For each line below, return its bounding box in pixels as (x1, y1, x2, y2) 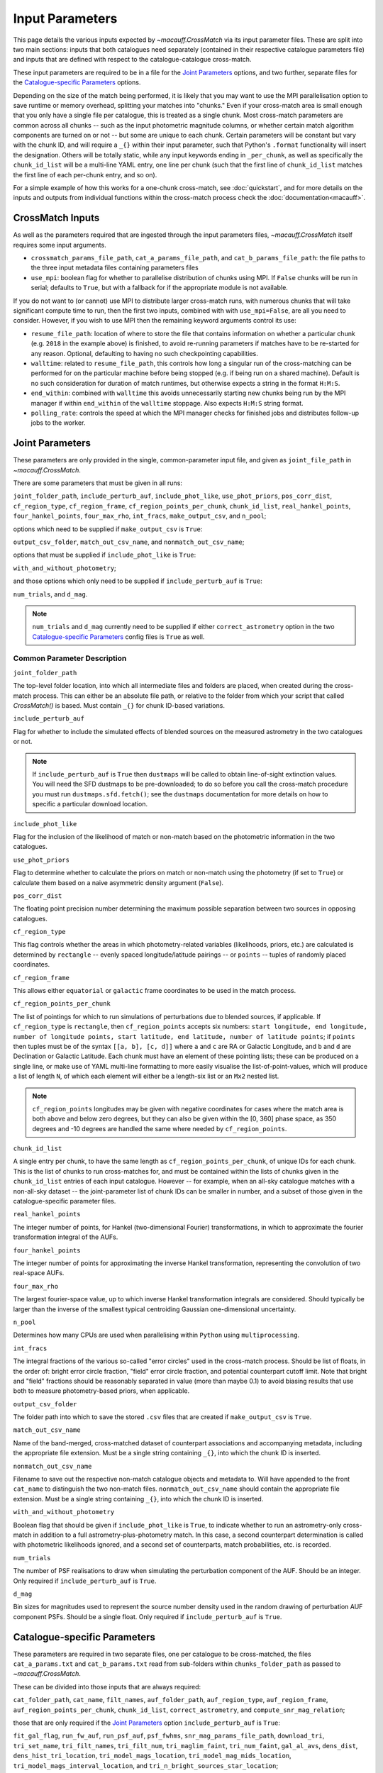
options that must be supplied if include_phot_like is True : (13, 550, 196, 560)
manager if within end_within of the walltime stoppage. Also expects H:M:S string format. (30, 399, 304, 407)
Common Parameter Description (13, 653, 127, 663)
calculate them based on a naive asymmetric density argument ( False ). (13, 878, 223, 887)
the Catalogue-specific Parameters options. (13, 78, 141, 87)
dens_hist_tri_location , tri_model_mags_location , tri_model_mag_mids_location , (13, 1752, 292, 1760)
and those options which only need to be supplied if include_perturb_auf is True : (13, 577, 262, 585)
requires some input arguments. (13, 240, 106, 249)
